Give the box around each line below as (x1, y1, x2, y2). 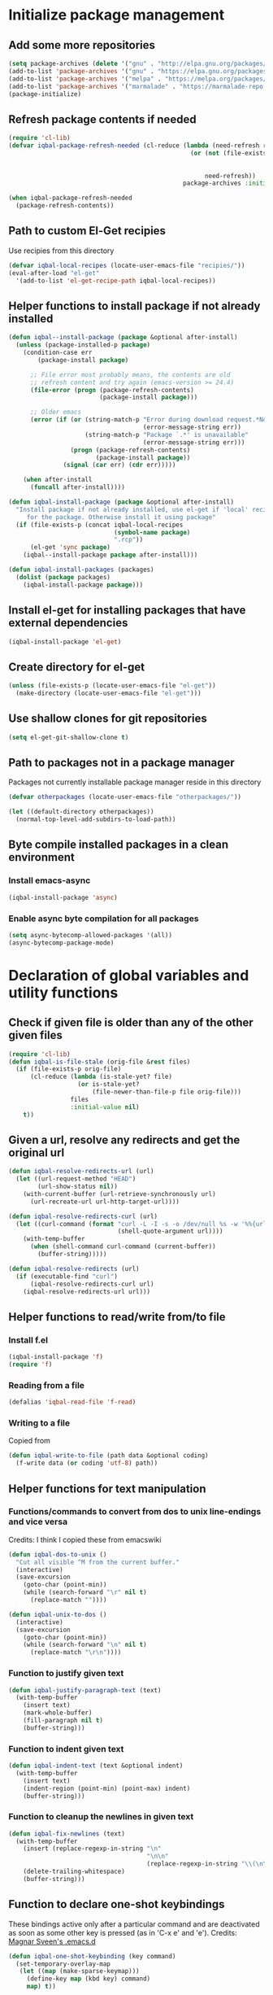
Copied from (8, 1436, 51, 1446)
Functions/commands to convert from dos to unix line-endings (8, 1506, 262, 1517)
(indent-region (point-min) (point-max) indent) (23, 1784, 191, 1792)
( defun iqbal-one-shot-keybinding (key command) (8, 1952, 176, 1960)
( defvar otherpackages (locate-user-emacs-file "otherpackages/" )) (8, 793, 242, 801)
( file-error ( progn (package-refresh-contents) (29, 386, 195, 394)
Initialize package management (8, 6, 225, 24)
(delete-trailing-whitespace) (23, 1867, 126, 1876)
